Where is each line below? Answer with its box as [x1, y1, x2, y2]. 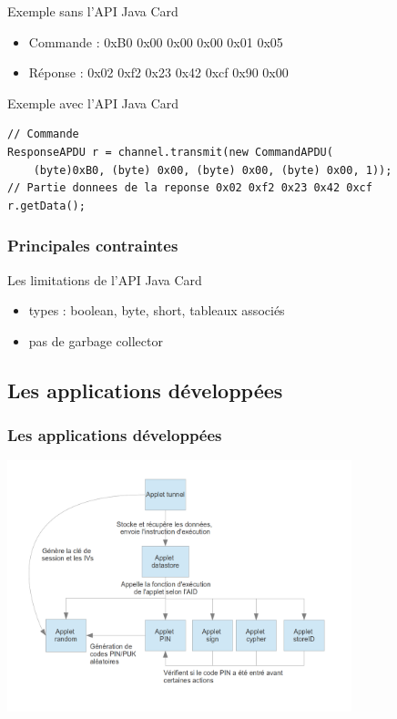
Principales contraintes [7, 234, 178, 257]
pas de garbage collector [28, 331, 163, 350]
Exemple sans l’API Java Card [7, 2, 178, 20]
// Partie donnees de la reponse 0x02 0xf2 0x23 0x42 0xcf [7, 181, 372, 195]
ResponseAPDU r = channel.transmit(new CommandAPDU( [7, 145, 333, 159]
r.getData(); [7, 199, 86, 212]
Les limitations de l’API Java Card [7, 270, 202, 289]
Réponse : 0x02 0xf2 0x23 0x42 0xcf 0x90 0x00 [28, 63, 289, 82]
